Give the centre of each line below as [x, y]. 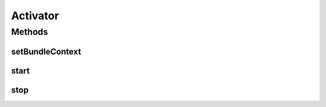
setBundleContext [46, 51]
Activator [35, 16]
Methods [30, 32]
